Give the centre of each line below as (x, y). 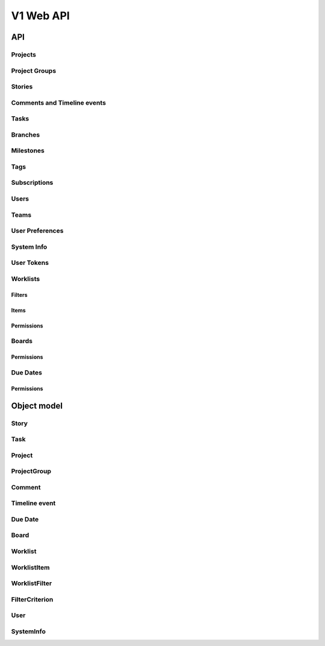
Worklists (26, 279)
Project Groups (34, 70)
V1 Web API (41, 16)
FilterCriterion (32, 599)
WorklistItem (30, 567)
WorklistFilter (32, 583)
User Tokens (30, 263)
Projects (23, 54)
